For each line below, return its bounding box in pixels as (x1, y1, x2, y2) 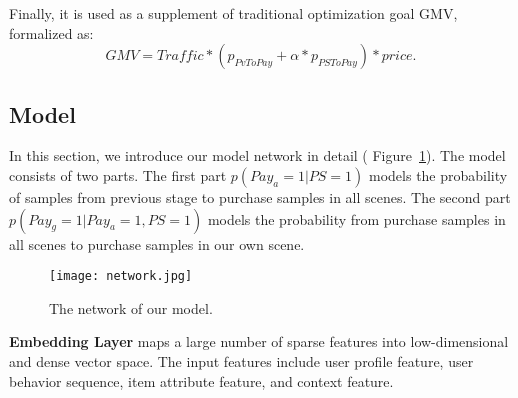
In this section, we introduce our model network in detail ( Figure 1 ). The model (9, 145, 506, 166)
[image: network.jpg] (49, 269, 193, 284)
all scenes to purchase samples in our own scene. (9, 233, 305, 254)
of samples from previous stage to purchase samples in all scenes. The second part (9, 186, 511, 207)
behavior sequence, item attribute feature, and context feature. (9, 370, 394, 391)
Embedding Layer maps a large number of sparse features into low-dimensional (9, 331, 509, 352)
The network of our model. (49, 297, 213, 318)
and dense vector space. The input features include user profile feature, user (9, 351, 474, 372)
